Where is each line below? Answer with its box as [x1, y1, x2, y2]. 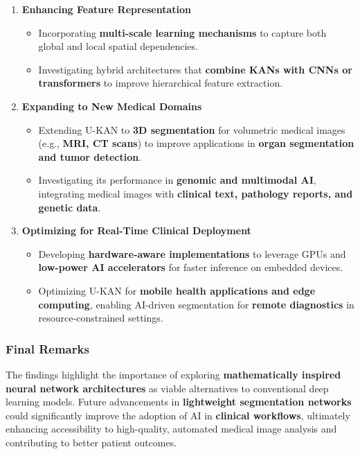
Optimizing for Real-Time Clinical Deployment [21, 223, 251, 238]
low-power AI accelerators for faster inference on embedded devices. [38, 260, 343, 274]
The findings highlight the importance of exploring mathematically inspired [6, 367, 341, 381]
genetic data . [38, 200, 101, 214]
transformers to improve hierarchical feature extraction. [38, 76, 283, 90]
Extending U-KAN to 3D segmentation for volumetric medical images [38, 122, 345, 137]
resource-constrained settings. [38, 311, 163, 325]
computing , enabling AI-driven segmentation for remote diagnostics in [38, 297, 354, 311]
